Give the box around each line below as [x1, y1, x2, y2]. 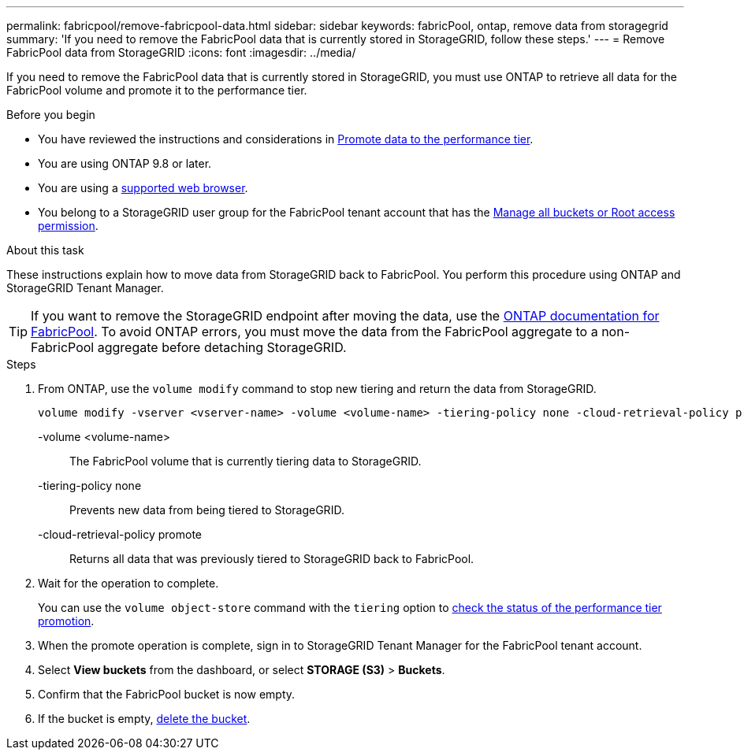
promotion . [38, 614, 95, 628]
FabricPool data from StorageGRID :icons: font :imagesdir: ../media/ [6, 46, 356, 59]
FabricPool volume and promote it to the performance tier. [6, 83, 307, 97]
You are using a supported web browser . [38, 181, 248, 195]
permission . [38, 219, 99, 232]
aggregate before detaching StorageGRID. [97, 339, 347, 355]
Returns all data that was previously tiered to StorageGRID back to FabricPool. [69, 552, 474, 565]
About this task [6, 243, 84, 257]
